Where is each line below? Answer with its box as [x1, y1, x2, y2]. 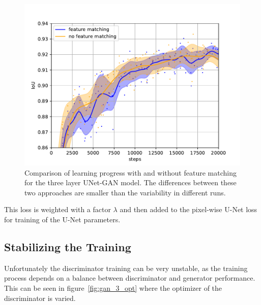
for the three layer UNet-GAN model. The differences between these [24, 177, 237, 188]
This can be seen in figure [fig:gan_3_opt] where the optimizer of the [4, 282, 222, 293]
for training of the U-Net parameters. [4, 214, 121, 224]
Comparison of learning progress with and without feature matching [24, 167, 237, 178]
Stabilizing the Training [4, 239, 131, 254]
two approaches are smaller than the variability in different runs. [24, 187, 226, 197]
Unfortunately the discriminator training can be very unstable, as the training [4, 262, 248, 273]
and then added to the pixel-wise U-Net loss [120, 204, 257, 215]
